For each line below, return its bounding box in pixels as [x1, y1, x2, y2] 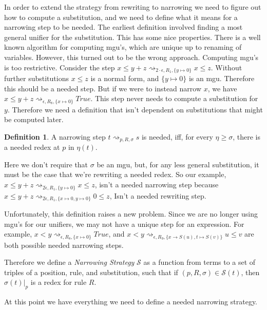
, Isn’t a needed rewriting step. [109, 190, 206, 201]
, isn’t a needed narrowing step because [94, 179, 219, 190]
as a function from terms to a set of [143, 257, 256, 267]
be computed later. [4, 114, 64, 125]
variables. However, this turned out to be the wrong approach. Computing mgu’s [4, 51, 259, 62]
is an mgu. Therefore [188, 73, 255, 84]
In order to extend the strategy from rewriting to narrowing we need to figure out [4, 2, 261, 12]
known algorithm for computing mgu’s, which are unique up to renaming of [4, 42, 242, 52]
